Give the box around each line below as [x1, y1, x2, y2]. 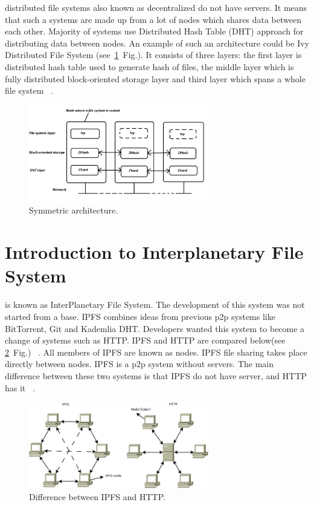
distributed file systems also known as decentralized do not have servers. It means [5, 1, 307, 13]
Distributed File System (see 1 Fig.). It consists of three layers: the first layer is [5, 48, 302, 61]
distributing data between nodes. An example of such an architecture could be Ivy [5, 36, 309, 49]
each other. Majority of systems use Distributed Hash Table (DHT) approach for [5, 25, 304, 37]
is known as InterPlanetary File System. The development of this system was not [5, 298, 305, 311]
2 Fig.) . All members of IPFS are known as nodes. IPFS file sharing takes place [5, 345, 307, 358]
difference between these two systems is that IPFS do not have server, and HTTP [5, 369, 307, 382]
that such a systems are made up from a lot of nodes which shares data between [5, 13, 301, 25]
